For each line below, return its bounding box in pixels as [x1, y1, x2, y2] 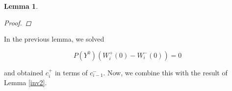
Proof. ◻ [4, 17, 31, 27]
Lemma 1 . [4, 1, 38, 11]
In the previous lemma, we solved [4, 34, 104, 44]
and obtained [4, 67, 44, 77]
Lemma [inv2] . [4, 77, 47, 88]
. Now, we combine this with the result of [103, 67, 228, 77]
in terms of [54, 67, 88, 77]
